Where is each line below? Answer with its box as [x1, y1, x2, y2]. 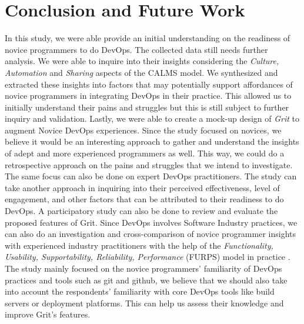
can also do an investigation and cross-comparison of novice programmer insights [5, 228, 296, 240]
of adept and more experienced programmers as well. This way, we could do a [5, 147, 285, 159]
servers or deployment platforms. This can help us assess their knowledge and [5, 296, 284, 309]
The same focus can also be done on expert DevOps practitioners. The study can [5, 170, 297, 182]
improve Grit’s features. [5, 308, 91, 320]
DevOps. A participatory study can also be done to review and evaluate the [5, 205, 278, 217]
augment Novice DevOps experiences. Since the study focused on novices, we [5, 123, 282, 136]
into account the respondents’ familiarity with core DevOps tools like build [5, 285, 275, 298]
